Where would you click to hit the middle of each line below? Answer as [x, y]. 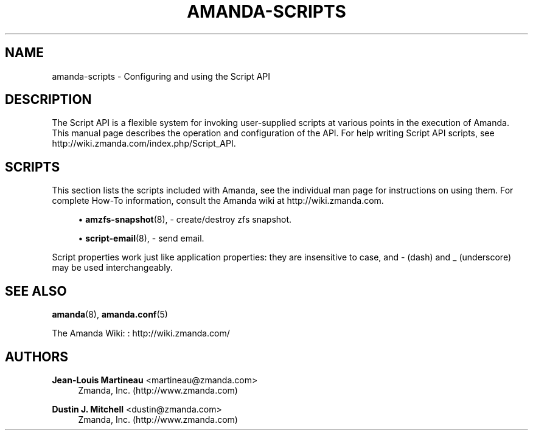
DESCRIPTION [48, 100]
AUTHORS [37, 357]
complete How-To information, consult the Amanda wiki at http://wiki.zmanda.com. [218, 201]
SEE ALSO [36, 291]
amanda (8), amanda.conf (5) [110, 315]
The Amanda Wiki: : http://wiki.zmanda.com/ [141, 333]
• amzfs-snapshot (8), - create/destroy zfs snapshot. [185, 220]
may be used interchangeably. [112, 268]
